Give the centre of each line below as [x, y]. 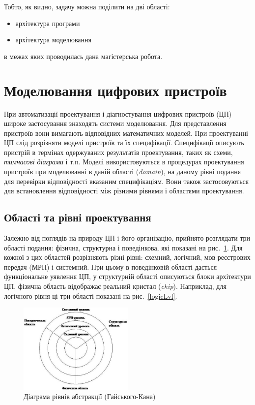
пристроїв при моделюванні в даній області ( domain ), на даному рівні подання [123, 171]
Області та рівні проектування [78, 217]
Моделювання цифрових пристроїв [115, 90]
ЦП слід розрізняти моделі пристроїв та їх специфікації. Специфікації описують [124, 142]
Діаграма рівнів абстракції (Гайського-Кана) [90, 396]
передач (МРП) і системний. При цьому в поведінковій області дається [111, 266]
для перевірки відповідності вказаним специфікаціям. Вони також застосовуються [127, 181]
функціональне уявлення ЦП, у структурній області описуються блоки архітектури [127, 276]
